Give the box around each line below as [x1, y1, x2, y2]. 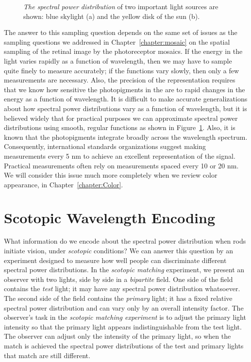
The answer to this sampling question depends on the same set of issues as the [4, 27, 237, 37]
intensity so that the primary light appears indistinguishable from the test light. [4, 321, 242, 331]
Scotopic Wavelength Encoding [4, 208, 215, 228]
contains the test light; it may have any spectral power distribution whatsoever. [4, 283, 240, 294]
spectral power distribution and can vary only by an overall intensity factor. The [4, 302, 244, 313]
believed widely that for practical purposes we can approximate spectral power [4, 113, 238, 123]
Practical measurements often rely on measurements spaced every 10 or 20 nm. [4, 160, 239, 170]
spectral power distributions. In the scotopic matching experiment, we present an [4, 264, 245, 275]
